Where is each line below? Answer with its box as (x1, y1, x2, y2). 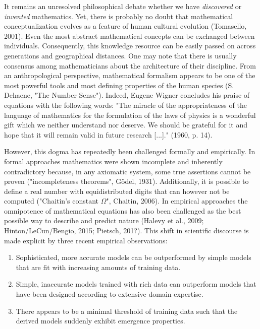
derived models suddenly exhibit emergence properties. (16, 315, 185, 326)
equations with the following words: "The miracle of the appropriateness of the (4, 99, 247, 110)
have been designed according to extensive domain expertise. (16, 289, 203, 299)
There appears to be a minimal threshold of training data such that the (16, 305, 238, 316)
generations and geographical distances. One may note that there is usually (4, 50, 237, 60)
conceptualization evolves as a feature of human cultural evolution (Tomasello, (4, 21, 247, 31)
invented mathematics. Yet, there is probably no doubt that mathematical (4, 11, 233, 21)
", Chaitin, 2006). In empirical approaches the (106, 195, 248, 206)
